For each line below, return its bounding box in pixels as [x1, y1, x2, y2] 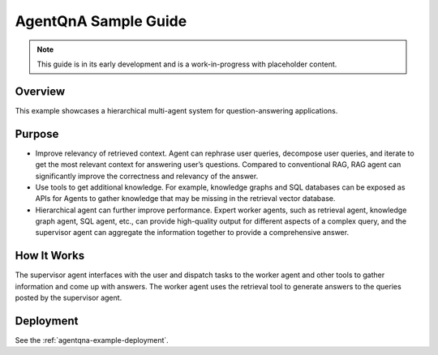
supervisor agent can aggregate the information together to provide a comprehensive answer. [35, 228, 349, 237]
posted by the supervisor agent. [15, 293, 122, 303]
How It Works [15, 249, 85, 263]
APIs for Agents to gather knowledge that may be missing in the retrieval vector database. [35, 194, 336, 203]
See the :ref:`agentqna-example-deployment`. [15, 336, 170, 345]
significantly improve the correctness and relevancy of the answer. [35, 171, 259, 181]
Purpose [15, 126, 59, 141]
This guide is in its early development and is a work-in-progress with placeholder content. [36, 59, 337, 69]
